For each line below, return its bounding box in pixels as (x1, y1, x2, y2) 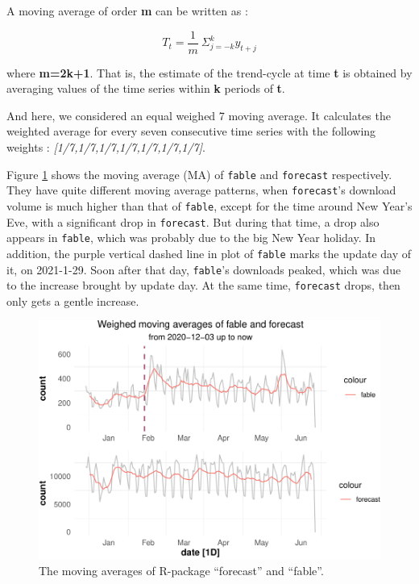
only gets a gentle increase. (6, 292, 139, 309)
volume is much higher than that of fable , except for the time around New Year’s (6, 197, 413, 214)
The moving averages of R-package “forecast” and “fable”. (39, 561, 324, 578)
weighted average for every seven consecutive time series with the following (6, 123, 376, 140)
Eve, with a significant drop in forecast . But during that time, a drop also (6, 213, 380, 230)
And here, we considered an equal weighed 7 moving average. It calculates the (6, 106, 391, 123)
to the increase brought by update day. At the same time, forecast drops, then (6, 277, 400, 294)
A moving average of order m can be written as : (6, 2, 248, 19)
